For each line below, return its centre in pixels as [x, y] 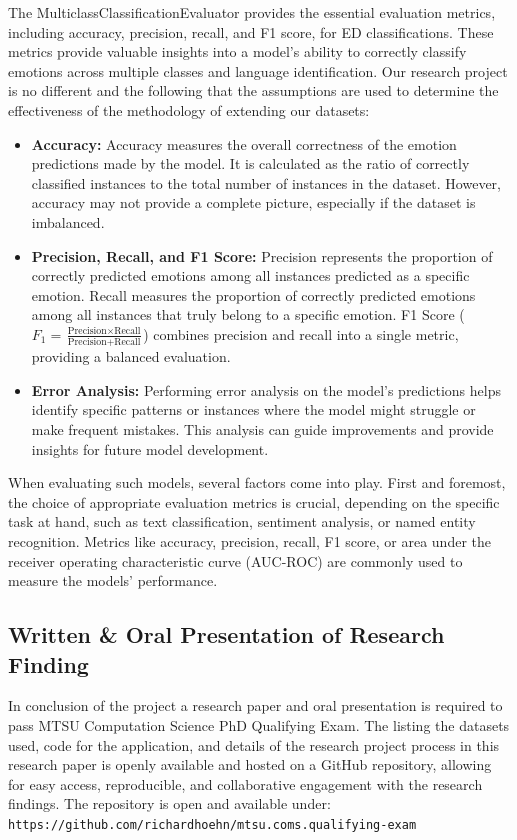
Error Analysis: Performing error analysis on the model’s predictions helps [266, 389]
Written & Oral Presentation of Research [226, 634]
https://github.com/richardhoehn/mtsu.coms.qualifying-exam [212, 824]
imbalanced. [68, 221]
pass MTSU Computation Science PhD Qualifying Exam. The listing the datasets [259, 724]
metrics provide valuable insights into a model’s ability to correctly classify [237, 51]
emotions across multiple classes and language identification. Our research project [258, 70]
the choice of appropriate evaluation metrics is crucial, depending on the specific [254, 501]
